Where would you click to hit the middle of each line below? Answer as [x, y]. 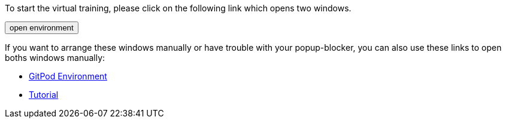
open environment [42, 28]
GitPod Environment [68, 76]
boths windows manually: [55, 58]
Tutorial [44, 95]
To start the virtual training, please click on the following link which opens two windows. [178, 8]
